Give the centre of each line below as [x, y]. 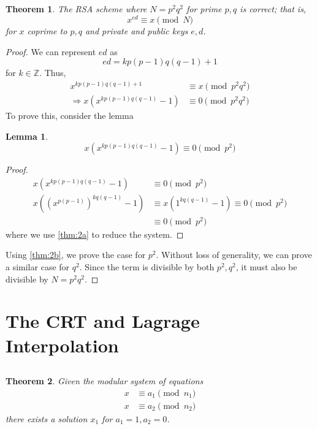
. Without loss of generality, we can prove [234, 255]
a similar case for [38, 267]
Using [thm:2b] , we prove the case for [76, 255]
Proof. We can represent [51, 51]
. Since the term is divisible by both [147, 267]
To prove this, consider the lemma [70, 115]
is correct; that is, [273, 9]
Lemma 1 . [27, 136]
